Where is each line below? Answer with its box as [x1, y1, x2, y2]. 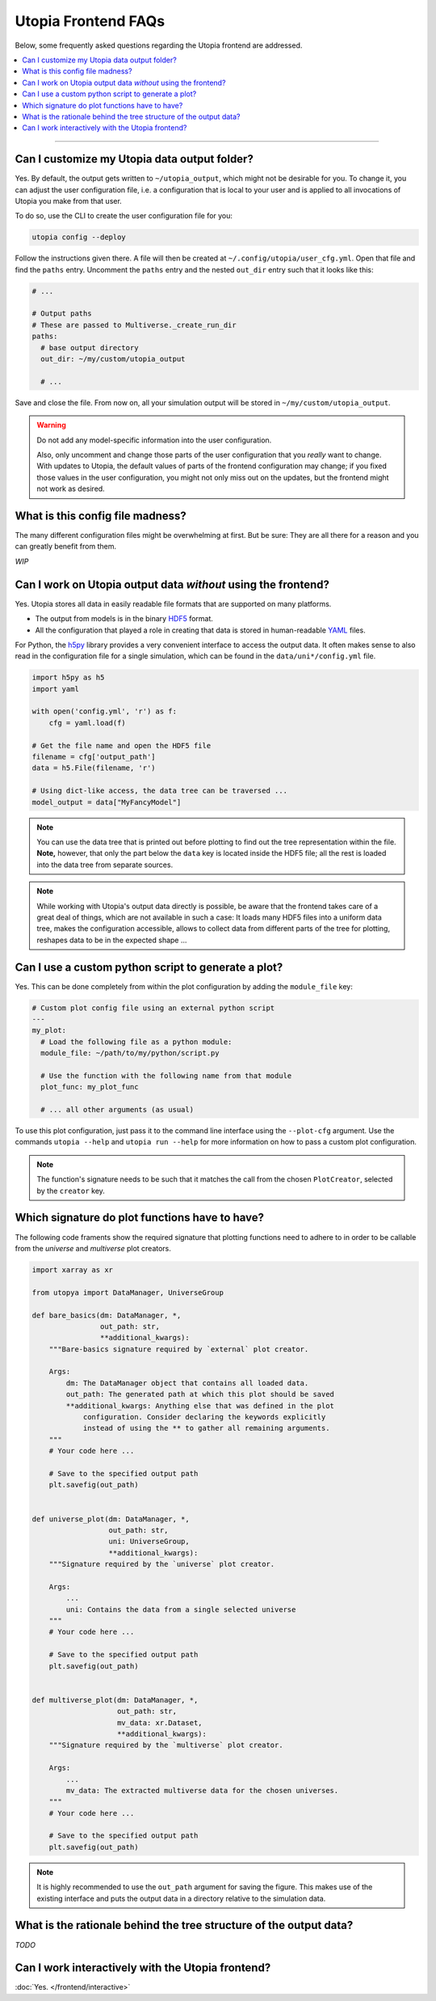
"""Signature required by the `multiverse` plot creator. [48, 1741, 283, 1750]
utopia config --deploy [31, 233, 127, 242]
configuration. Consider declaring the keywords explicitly [82, 1412, 326, 1422]
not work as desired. [36, 484, 105, 493]
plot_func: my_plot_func [40, 1082, 139, 1092]
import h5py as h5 [31, 673, 105, 683]
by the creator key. [36, 1186, 105, 1195]
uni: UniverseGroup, [108, 1537, 190, 1546]
